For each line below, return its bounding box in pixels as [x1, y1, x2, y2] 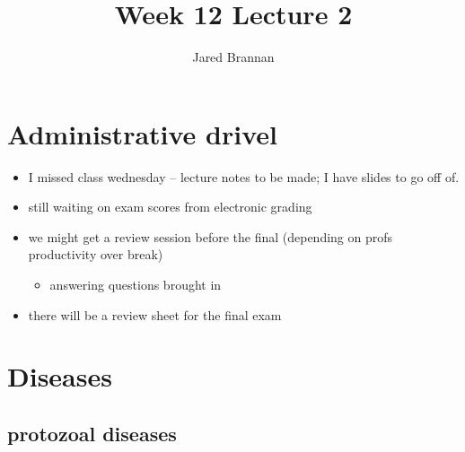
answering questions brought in [49, 275, 222, 294]
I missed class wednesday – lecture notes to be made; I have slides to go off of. [28, 167, 460, 186]
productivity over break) [28, 245, 163, 264]
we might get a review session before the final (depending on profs [28, 227, 393, 246]
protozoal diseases [7, 419, 177, 447]
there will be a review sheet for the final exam [28, 305, 282, 324]
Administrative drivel [7, 115, 277, 152]
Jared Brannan [192, 48, 275, 66]
